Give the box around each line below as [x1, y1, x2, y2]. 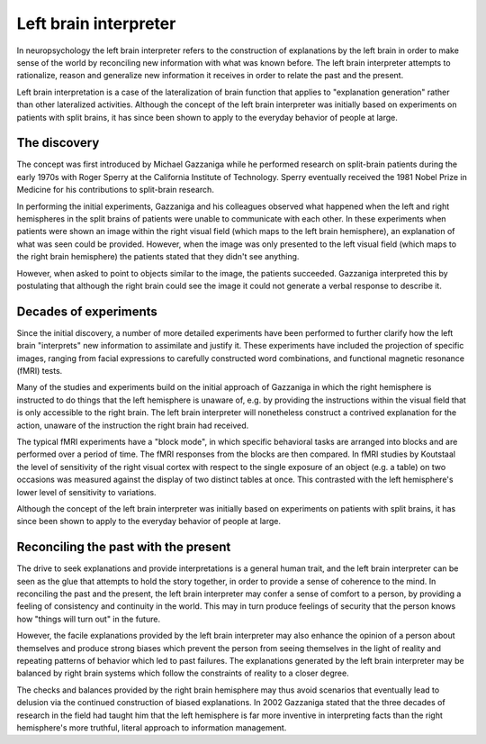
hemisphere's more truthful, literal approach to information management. [16, 721, 287, 733]
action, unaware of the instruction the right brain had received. [16, 420, 249, 431]
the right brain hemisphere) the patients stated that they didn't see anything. [16, 251, 300, 262]
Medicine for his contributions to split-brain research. [16, 185, 215, 195]
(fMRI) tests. [16, 366, 63, 376]
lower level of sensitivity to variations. [16, 486, 157, 497]
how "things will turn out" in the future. [16, 613, 161, 624]
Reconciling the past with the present [16, 540, 231, 555]
